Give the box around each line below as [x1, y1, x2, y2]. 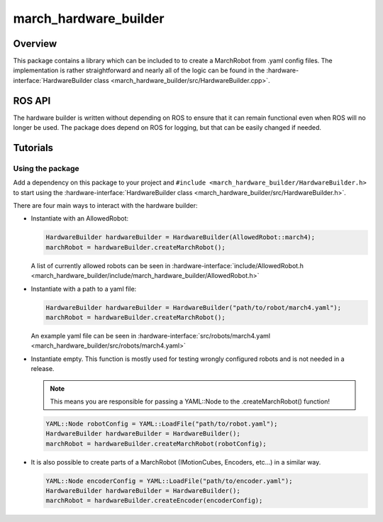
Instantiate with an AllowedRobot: [30, 214, 129, 223]
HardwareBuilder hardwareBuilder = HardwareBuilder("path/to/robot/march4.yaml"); [45, 304, 342, 311]
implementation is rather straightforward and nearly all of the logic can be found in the [13, 66, 265, 74]
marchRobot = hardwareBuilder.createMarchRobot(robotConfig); [45, 440, 267, 448]
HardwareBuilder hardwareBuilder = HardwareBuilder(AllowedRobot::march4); [45, 233, 316, 241]
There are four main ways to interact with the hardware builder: [13, 201, 198, 210]
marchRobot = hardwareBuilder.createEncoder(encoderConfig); [45, 496, 263, 505]
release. [30, 365, 55, 373]
